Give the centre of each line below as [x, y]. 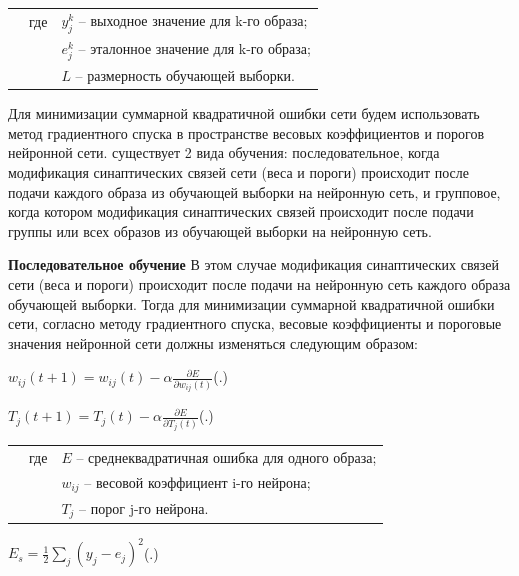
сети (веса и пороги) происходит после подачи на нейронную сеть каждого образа [259, 284]
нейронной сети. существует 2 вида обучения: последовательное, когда [224, 152]
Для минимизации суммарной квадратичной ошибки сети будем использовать [244, 113]
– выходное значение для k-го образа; [193, 19]
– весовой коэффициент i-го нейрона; [197, 481]
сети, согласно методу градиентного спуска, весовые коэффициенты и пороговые [255, 323]
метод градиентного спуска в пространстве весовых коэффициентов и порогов [246, 132]
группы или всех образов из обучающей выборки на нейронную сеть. [220, 230]
